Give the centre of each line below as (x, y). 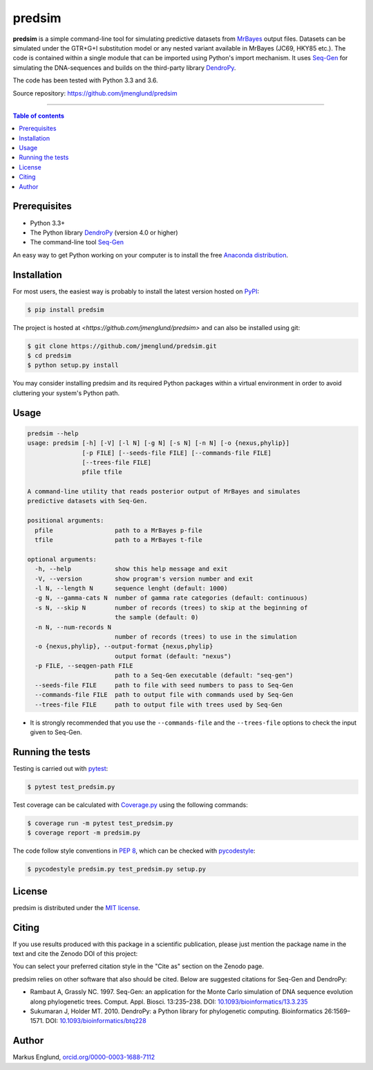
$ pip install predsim (66, 309)
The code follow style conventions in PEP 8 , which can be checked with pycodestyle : (134, 851)
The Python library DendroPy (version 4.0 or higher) (104, 233)
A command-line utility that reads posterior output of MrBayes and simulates (164, 492)
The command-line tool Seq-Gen (77, 242)
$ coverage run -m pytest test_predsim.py (100, 823)
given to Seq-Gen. (56, 732)
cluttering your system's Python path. (66, 393)
